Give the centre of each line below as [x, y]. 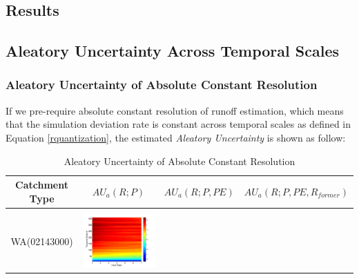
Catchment [42, 185]
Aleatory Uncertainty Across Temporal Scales [172, 51]
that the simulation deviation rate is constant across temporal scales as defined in [178, 124]
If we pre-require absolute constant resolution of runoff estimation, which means [175, 110]
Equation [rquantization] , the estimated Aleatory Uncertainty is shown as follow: [176, 137]
